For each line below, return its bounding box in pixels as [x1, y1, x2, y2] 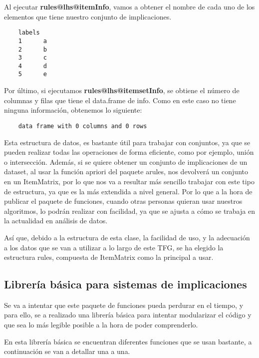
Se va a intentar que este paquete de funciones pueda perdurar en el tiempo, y [4, 299, 244, 310]
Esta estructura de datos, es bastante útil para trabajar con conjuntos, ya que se [4, 137, 251, 147]
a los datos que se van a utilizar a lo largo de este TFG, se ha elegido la [4, 242, 224, 252]
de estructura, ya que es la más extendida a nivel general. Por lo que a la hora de [4, 186, 253, 196]
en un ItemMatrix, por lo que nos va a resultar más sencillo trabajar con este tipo [4, 176, 255, 186]
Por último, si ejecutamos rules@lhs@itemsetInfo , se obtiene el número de [4, 85, 240, 96]
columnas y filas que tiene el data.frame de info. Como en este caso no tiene [4, 95, 236, 105]
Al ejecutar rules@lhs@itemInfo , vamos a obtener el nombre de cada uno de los [4, 2, 255, 12]
